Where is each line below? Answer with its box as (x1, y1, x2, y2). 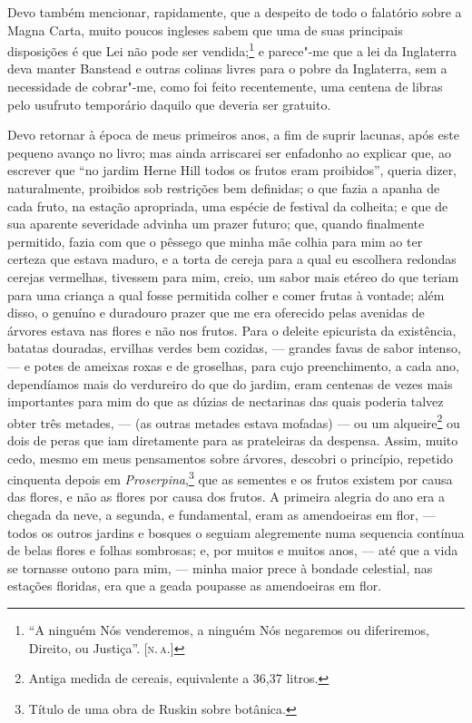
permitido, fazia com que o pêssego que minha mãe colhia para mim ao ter (7, 231, 423, 250)
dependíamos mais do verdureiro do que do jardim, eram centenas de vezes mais (7, 374, 453, 393)
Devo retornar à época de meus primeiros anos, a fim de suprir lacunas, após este (7, 125, 459, 144)
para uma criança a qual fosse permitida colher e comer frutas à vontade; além (7, 285, 445, 304)
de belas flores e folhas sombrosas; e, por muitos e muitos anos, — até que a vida (7, 541, 458, 560)
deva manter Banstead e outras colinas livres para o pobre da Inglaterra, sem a (7, 59, 447, 78)
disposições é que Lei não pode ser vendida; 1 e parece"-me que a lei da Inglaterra (7, 39, 457, 60)
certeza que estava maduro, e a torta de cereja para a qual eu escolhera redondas (7, 249, 457, 269)
